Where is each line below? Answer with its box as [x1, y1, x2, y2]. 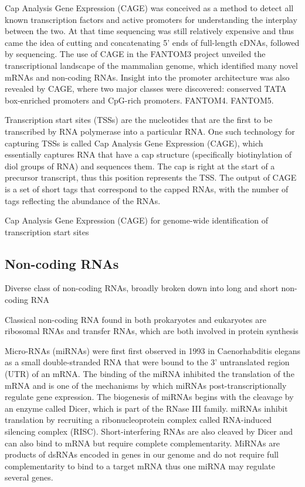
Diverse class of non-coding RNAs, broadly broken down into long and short [5, 282, 279, 294]
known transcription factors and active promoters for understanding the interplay [5, 13, 297, 25]
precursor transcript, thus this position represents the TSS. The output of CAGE [5, 171, 297, 184]
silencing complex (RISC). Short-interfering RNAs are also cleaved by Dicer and [5, 425, 293, 438]
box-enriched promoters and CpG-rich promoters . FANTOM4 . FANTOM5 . [5, 94, 274, 106]
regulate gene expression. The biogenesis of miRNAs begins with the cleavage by [5, 391, 294, 403]
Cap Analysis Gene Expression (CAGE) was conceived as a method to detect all [5, 2, 294, 14]
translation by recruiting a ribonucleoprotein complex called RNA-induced [5, 413, 272, 426]
